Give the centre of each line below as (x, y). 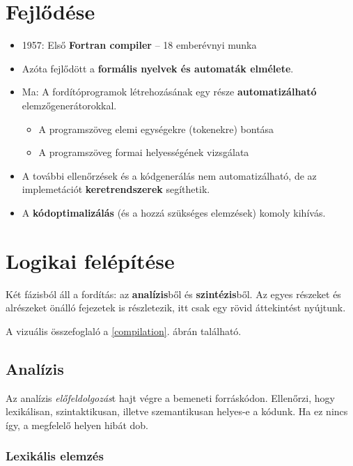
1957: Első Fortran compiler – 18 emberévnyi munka (139, 45)
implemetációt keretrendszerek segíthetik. (116, 189)
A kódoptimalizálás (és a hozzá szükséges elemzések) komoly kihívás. (174, 212)
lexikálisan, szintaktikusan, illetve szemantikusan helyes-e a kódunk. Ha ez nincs (177, 411)
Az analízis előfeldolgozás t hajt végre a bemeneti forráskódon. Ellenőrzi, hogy (170, 397)
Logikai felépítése (90, 260)
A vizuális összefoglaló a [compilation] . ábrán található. (124, 331)
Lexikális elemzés (55, 456)
